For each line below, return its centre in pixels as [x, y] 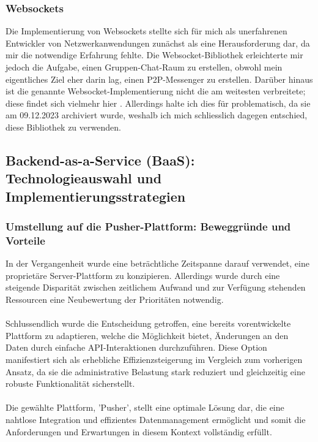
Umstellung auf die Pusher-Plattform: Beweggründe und [148, 227]
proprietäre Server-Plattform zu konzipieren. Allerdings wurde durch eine [143, 275]
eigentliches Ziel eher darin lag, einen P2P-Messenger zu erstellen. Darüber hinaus [159, 79]
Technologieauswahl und [84, 178]
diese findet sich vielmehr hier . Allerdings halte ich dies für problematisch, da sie [158, 103]
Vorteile [25, 240]
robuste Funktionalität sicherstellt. [70, 383]
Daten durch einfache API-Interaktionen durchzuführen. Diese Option [136, 347]
